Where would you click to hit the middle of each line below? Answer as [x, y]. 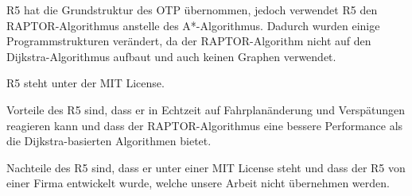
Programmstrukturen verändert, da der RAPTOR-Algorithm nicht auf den [189, 41]
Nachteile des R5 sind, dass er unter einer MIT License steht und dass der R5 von [206, 167]
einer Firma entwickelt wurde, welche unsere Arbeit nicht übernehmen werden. [198, 183]
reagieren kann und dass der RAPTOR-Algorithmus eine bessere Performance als [205, 125]
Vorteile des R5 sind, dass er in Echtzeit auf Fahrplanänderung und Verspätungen [206, 109]
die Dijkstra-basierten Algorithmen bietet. [109, 141]
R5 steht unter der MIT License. [86, 83]
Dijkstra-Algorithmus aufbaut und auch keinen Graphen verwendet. [171, 56]
